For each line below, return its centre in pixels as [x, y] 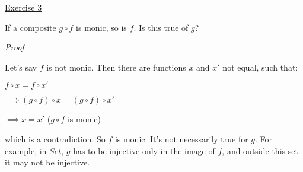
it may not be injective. [47, 162]
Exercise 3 [23, 7]
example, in [26, 150]
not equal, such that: [260, 67]
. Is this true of [161, 27]
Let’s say [21, 67]
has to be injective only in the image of [144, 150]
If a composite [31, 27]
